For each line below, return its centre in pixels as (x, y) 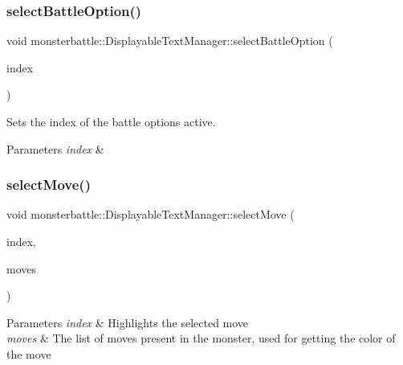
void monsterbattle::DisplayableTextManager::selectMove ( (151, 214)
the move (29, 353)
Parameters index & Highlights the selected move (128, 322)
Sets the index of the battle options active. (111, 121)
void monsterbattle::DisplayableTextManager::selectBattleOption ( (170, 41)
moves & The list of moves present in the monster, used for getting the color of (201, 338)
